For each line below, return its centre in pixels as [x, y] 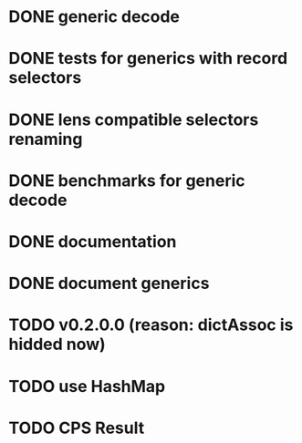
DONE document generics [109, 283]
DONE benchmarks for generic [127, 180]
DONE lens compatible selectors [134, 119]
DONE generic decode [94, 17]
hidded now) [57, 345]
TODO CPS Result [77, 428]
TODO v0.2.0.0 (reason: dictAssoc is [151, 325]
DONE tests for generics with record [148, 59]
